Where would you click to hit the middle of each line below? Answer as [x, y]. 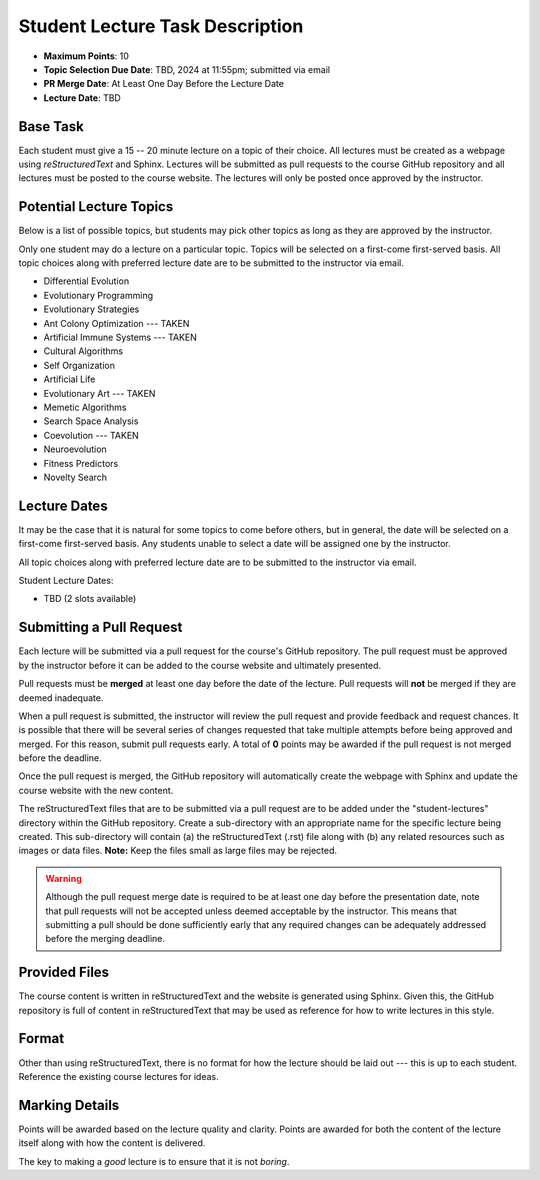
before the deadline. [60, 758]
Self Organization [79, 365]
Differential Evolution [86, 281]
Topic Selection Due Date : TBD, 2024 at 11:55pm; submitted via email [186, 69]
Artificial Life [69, 379]
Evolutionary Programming [98, 295]
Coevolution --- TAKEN [91, 435]
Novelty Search [75, 477]
